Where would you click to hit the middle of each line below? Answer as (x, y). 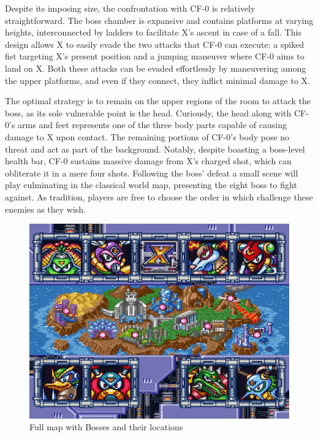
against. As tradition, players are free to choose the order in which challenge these (159, 196)
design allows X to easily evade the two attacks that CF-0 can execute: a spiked (155, 44)
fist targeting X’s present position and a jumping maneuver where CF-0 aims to (155, 56)
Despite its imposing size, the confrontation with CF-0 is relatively (130, 8)
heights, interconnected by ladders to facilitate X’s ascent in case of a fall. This (153, 32)
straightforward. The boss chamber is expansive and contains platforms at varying (159, 20)
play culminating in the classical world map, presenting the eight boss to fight (151, 185)
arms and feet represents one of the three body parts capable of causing (152, 125)
